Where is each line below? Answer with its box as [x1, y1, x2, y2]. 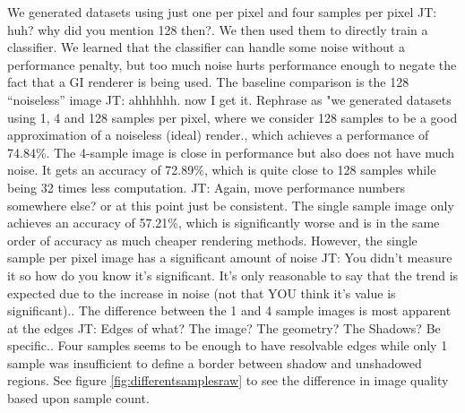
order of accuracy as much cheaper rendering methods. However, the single [7, 230, 418, 249]
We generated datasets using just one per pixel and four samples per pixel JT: [7, 3, 437, 21]
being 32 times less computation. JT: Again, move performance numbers [7, 177, 405, 196]
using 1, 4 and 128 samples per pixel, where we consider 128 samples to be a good [7, 108, 458, 126]
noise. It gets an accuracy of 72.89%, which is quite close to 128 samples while [7, 160, 436, 179]
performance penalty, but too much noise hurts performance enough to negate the [7, 55, 457, 73]
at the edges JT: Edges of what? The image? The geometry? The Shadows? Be [7, 318, 441, 337]
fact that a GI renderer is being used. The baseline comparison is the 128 [7, 73, 409, 91]
